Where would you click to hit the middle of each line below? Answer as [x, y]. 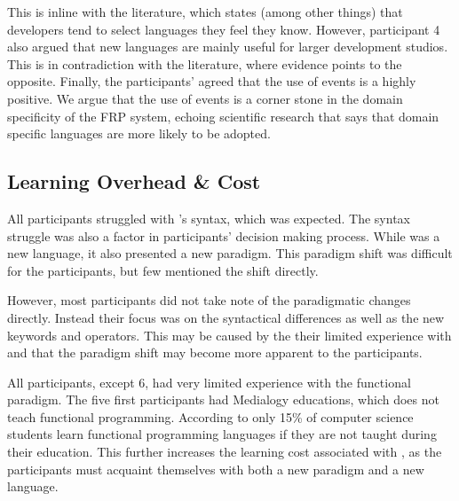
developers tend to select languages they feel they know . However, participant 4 [224, 29]
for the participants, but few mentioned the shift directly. [163, 270]
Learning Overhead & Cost [134, 181]
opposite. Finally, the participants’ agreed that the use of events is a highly [212, 81]
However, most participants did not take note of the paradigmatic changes [209, 300]
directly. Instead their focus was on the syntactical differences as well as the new [226, 317]
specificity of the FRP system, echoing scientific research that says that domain [223, 116]
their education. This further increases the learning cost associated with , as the [225, 452]
